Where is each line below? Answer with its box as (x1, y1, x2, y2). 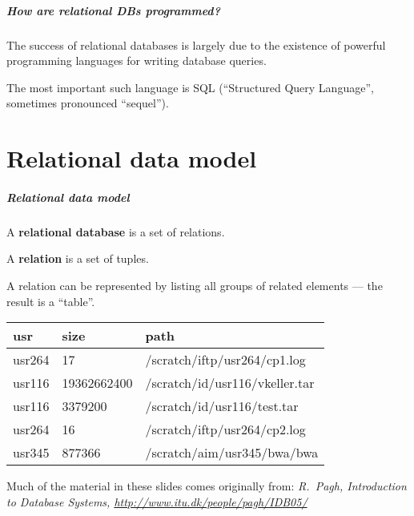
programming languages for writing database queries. (6, 52, 267, 69)
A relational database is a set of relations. (6, 223, 225, 240)
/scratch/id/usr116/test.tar (145, 397, 299, 416)
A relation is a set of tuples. (6, 250, 149, 267)
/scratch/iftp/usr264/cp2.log (145, 420, 306, 439)
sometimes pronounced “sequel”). (6, 95, 169, 111)
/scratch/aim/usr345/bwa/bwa (145, 443, 319, 462)
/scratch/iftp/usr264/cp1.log (145, 350, 306, 369)
